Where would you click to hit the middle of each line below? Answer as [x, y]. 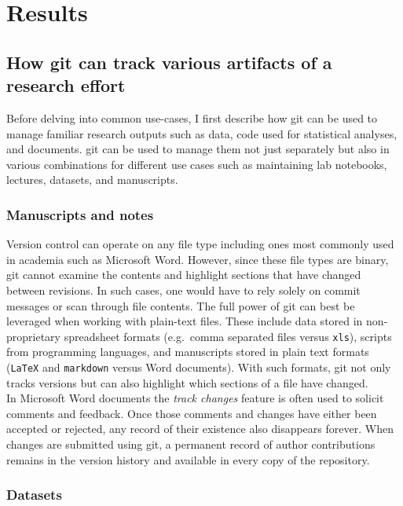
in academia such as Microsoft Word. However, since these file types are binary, [198, 259]
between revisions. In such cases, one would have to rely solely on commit [183, 290]
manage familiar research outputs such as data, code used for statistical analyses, [202, 133]
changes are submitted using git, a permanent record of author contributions [191, 444]
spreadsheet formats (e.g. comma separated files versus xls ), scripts [228, 336]
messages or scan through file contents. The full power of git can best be [181, 305]
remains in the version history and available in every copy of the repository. [188, 459]
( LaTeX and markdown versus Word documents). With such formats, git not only [199, 367]
